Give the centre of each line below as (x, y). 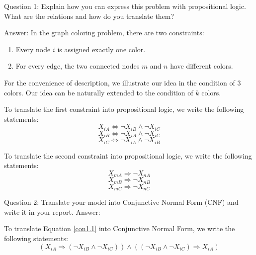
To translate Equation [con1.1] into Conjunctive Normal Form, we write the (120, 228)
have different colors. (202, 66)
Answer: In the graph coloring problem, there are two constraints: (104, 33)
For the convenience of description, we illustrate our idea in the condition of (120, 82)
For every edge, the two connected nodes (78, 66)
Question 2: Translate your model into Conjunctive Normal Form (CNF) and (121, 202)
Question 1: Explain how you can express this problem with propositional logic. (125, 6)
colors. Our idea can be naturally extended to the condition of (99, 92)
